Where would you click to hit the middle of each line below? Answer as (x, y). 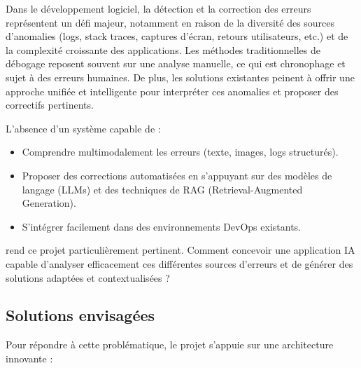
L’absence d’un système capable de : (83, 128)
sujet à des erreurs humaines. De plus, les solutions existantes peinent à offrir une (180, 77)
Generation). (49, 203)
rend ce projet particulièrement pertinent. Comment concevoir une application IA (180, 250)
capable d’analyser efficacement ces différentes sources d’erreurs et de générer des (179, 263)
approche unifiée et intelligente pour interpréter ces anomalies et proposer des (172, 91)
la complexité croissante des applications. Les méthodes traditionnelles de (163, 49)
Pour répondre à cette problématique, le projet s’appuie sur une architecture (170, 345)
